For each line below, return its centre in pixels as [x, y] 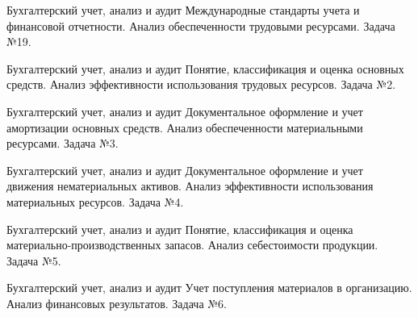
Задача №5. [34, 260]
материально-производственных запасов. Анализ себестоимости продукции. [192, 245]
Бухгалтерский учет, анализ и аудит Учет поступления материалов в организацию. [209, 288]
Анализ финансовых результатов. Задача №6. [117, 303]
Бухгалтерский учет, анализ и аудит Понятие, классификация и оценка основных [205, 68]
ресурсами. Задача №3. [63, 143]
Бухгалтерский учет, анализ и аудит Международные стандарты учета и [183, 10]
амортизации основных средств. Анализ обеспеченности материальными [185, 127]
